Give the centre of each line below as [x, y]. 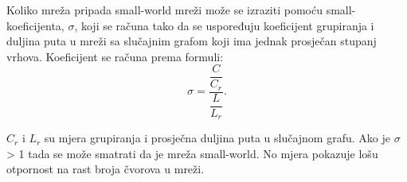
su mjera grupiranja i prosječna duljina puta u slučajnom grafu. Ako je [217, 138]
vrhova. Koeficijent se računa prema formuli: [115, 56]
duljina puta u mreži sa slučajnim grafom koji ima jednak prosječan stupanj [192, 41]
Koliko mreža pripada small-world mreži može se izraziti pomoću [164, 10]
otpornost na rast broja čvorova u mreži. [106, 169]
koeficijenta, [35, 25]
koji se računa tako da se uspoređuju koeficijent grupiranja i [227, 25]
